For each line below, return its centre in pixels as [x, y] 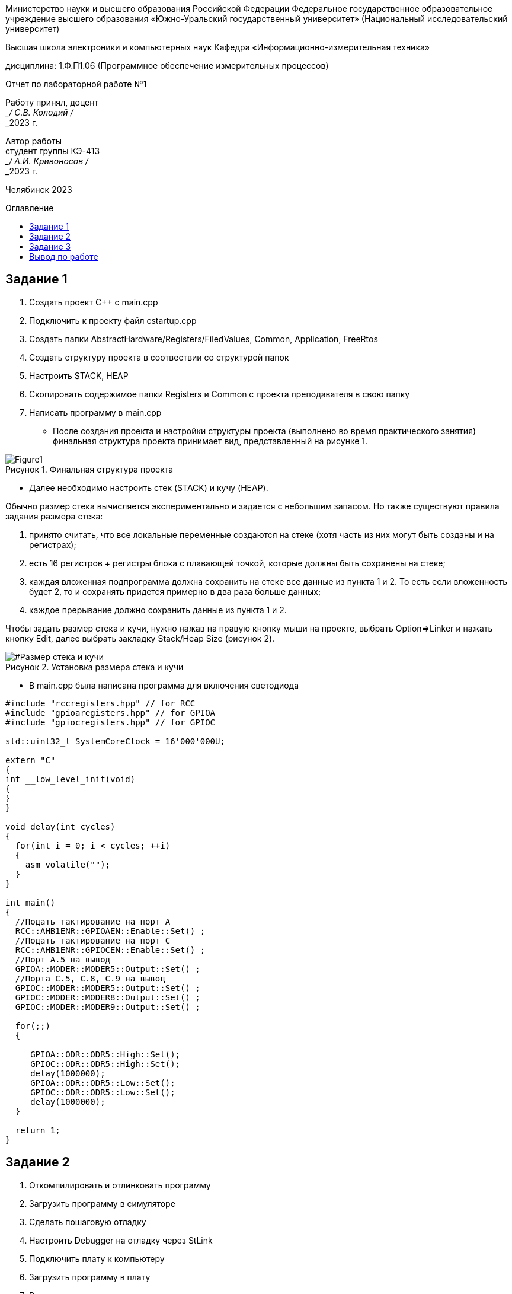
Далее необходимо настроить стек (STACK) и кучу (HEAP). [149, 487]
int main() [31, 902]
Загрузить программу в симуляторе [102, 1203]
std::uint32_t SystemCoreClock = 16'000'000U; [115, 741]
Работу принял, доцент [52, 102]
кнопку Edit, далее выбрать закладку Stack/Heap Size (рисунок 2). [140, 638]
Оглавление [30, 208]
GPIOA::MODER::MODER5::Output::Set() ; [108, 969]
